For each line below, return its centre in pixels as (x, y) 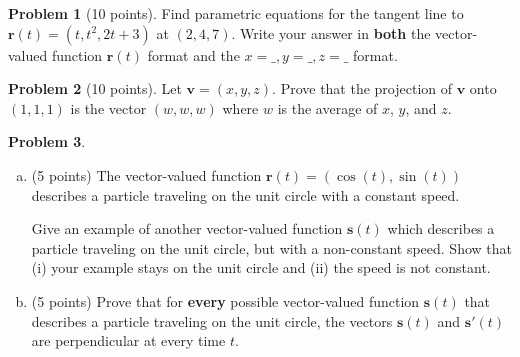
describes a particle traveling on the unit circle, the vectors (212, 320)
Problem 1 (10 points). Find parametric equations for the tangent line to (236, 13)
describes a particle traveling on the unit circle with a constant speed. (245, 194)
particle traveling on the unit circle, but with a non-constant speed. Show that (271, 247)
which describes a (441, 228)
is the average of (327, 107)
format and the (193, 54)
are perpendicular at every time (128, 340)
